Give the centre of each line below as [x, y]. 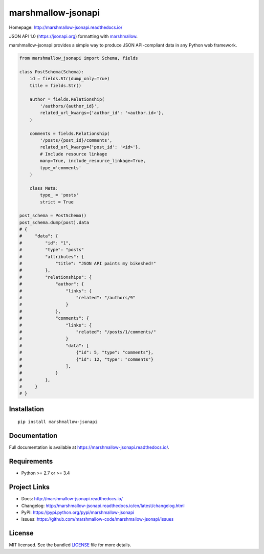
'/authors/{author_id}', [70, 106]
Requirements [31, 461]
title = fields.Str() [55, 85]
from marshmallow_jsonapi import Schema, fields [79, 58]
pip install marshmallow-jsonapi [58, 422]
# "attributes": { [52, 256]
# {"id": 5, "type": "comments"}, [86, 353]
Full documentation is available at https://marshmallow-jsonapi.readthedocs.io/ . [89, 447]
